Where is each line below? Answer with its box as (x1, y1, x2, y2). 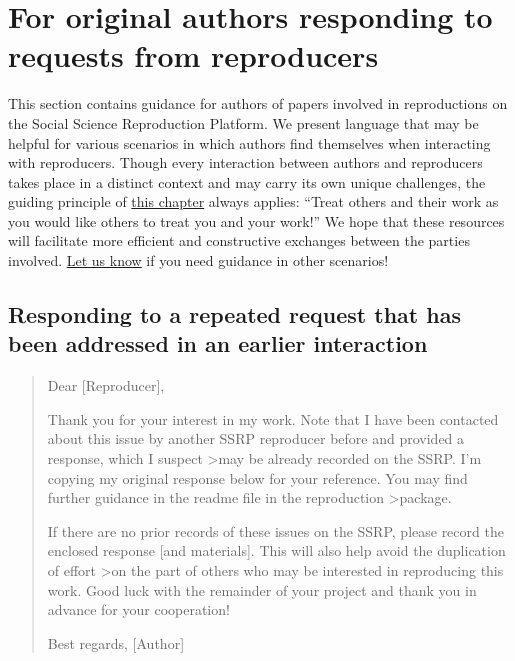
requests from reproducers (8, 35, 379, 76)
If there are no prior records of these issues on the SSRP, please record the (47, 520, 504, 541)
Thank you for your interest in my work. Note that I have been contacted (47, 408, 499, 429)
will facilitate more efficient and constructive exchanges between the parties (8, 230, 470, 251)
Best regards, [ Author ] (47, 632, 185, 653)
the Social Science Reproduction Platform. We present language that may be (8, 112, 479, 133)
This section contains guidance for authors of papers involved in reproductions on (8, 93, 508, 114)
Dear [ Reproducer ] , (47, 375, 165, 396)
